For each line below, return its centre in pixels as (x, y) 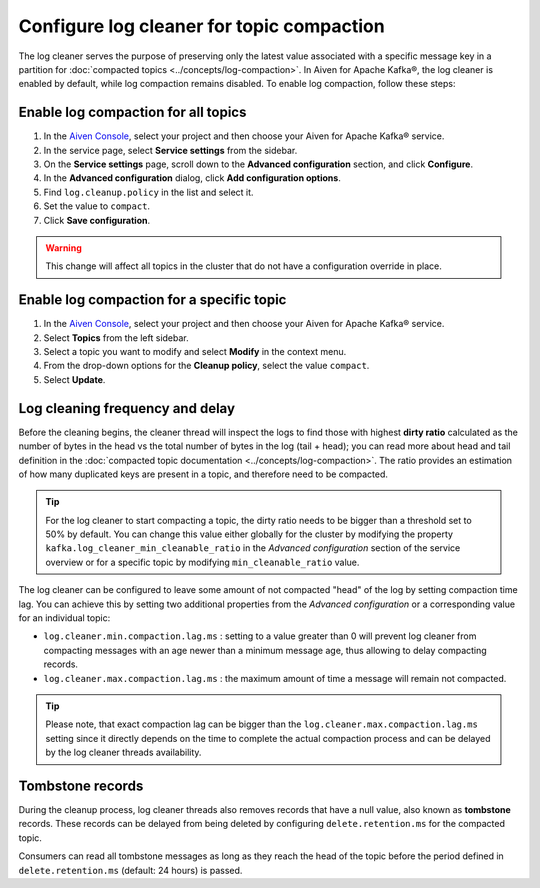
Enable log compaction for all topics (132, 112)
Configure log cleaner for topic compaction (201, 26)
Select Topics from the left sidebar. (116, 337)
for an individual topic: (64, 618)
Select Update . (74, 379)
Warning (63, 247)
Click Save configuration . (96, 220)
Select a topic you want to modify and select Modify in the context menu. (195, 352)
